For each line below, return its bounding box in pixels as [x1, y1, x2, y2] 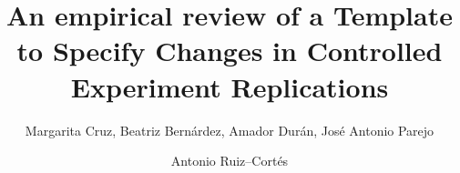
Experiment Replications [70, 67, 389, 105]
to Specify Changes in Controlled [16, 32, 443, 69]
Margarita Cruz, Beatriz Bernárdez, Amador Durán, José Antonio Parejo [25, 120, 434, 139]
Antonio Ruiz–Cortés [170, 151, 289, 170]
